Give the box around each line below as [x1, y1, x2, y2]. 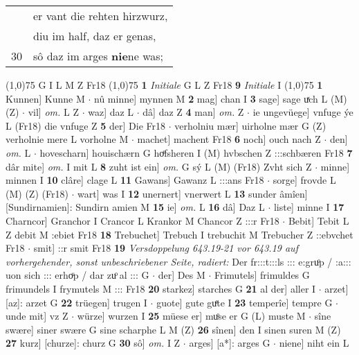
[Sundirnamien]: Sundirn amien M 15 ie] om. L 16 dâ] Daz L [6, 200, 265, 214]
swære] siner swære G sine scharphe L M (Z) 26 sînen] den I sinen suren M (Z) [6, 322, 341, 336]
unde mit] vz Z [6, 309, 68, 323]
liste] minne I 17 [273, 200, 344, 214]
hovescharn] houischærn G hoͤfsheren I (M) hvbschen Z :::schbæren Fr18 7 [39, 145, 353, 159]
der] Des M [158, 268, 205, 282]
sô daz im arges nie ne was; [33, 48, 164, 64]
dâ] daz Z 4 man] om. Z [142, 105, 244, 119]
